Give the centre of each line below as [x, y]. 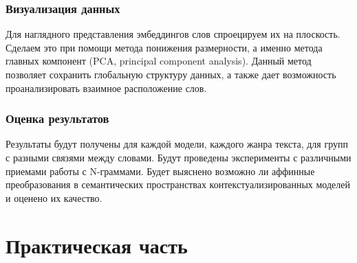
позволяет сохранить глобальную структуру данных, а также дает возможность [171, 74]
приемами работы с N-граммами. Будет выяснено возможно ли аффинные [160, 171]
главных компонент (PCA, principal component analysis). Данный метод [159, 61]
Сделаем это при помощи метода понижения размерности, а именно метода [164, 47]
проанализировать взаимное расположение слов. [106, 88]
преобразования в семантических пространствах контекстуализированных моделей [178, 184]
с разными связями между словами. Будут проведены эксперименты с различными [178, 157]
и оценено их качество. [54, 197]
